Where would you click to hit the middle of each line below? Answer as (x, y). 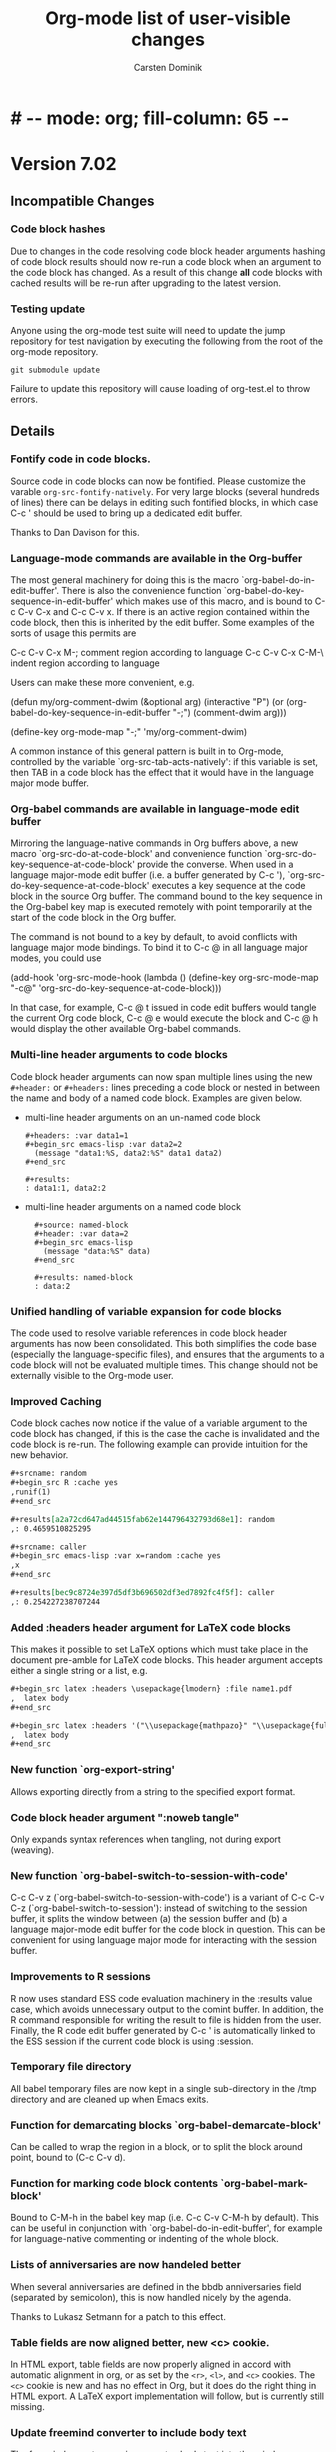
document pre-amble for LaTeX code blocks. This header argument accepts (166, 1660)
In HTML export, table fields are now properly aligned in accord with (151, 2364)
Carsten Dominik (168, 67)
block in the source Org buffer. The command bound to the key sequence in (166, 896)
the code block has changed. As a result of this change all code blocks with (166, 272)
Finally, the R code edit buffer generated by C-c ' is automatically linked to (163, 2030)
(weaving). (32, 1849)
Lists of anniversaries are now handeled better (126, 2265)
